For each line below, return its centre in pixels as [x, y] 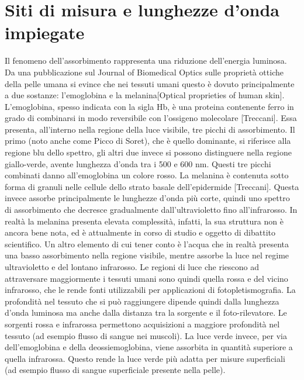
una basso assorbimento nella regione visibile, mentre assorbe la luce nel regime [147, 255]
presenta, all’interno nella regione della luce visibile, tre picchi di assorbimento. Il [150, 129]
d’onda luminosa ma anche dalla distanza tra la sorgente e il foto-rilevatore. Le [146, 312]
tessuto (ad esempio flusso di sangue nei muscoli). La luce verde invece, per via [146, 335]
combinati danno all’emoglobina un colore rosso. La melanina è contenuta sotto [147, 175]
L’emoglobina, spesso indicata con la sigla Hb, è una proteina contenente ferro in [149, 106]
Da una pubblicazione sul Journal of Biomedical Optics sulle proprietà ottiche [144, 72]
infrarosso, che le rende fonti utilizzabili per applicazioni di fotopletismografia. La [150, 290]
